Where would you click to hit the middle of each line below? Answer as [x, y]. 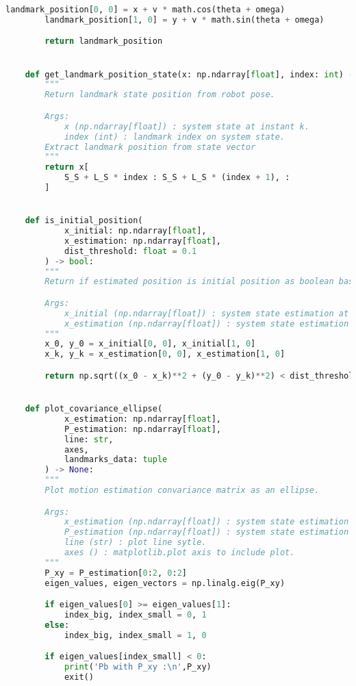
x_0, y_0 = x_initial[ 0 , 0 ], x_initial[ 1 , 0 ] [150, 344]
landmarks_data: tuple [116, 460]
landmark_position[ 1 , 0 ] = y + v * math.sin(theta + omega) [185, 20]
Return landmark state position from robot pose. [160, 95]
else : [57, 625]
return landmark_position [104, 41]
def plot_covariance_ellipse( [94, 409]
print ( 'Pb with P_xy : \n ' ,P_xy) [138, 667]
